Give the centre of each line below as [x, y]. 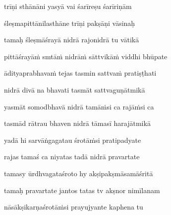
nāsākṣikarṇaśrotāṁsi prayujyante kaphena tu [74, 207]
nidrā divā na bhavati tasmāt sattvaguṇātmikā [75, 89]
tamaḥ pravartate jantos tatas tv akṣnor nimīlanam [82, 190]
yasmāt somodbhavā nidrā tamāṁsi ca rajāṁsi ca [79, 106]
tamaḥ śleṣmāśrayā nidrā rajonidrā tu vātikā [72, 40]
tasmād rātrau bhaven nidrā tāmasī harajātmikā [77, 123]
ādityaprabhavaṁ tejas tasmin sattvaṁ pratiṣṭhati [80, 73]
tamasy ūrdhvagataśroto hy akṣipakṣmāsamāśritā [79, 173]
